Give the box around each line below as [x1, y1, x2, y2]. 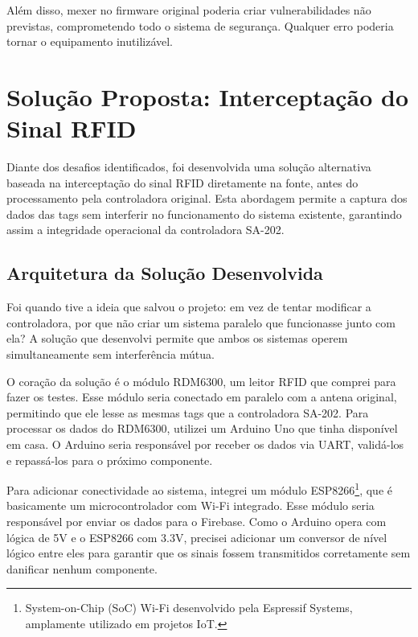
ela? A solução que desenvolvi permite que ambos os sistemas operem [6, 330, 348, 347]
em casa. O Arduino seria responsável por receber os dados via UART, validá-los [6, 436, 404, 453]
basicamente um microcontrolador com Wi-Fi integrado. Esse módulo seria [6, 497, 375, 514]
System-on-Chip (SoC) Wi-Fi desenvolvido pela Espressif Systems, [25, 599, 353, 616]
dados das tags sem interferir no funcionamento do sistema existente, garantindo [6, 205, 402, 222]
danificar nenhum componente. [6, 560, 158, 577]
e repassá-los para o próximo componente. [6, 451, 213, 468]
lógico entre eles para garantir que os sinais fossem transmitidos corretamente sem [6, 545, 411, 561]
